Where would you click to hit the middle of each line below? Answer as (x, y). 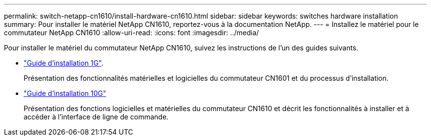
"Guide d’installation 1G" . (63, 63)
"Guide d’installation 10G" (65, 93)
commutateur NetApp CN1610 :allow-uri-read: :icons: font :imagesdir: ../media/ (132, 33)
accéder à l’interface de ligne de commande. (96, 117)
